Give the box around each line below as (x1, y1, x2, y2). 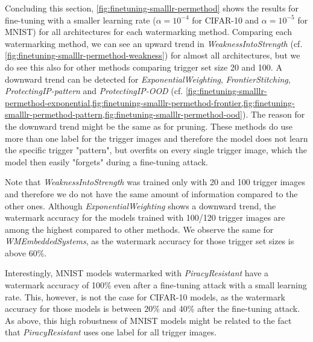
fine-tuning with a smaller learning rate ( (5, 13, 156, 26)
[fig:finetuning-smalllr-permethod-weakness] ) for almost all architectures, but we (5, 49, 300, 62)
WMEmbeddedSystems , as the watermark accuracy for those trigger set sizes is (5, 235, 294, 247)
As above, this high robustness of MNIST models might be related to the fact (5, 314, 292, 326)
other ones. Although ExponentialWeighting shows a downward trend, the (5, 199, 276, 212)
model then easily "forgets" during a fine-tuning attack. (5, 155, 209, 168)
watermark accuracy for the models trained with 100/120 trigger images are (5, 211, 285, 224)
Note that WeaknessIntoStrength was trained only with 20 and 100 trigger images (5, 176, 305, 188)
